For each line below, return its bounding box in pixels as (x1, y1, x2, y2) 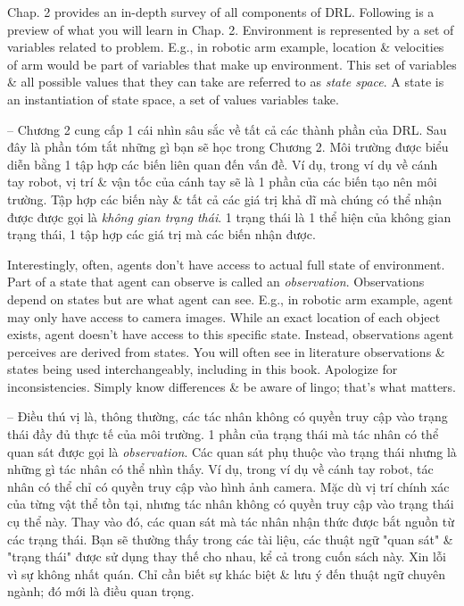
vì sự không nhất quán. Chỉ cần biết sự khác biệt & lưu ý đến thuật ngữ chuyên (7, 564, 445, 583)
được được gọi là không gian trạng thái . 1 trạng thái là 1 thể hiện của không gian (7, 207, 452, 226)
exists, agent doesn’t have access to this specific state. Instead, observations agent (7, 325, 454, 344)
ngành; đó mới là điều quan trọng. (7, 582, 195, 601)
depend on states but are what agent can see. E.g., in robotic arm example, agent (7, 289, 453, 308)
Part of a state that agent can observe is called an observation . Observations (7, 272, 425, 291)
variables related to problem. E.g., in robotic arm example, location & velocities (7, 37, 444, 56)
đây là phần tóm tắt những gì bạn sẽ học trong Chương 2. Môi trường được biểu (7, 137, 449, 156)
